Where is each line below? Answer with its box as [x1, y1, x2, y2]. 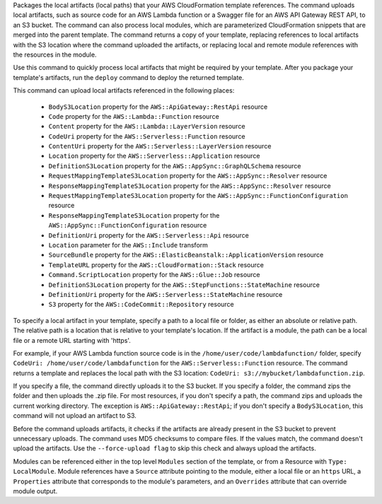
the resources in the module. [13, 50, 97, 59]
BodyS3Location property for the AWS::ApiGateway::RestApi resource [48, 102, 268, 111]
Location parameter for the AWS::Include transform [48, 240, 209, 249]
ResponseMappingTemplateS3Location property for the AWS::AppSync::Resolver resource [48, 181, 332, 190]
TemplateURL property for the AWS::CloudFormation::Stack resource [48, 260, 265, 269]
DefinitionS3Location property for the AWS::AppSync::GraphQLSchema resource [48, 161, 301, 170]
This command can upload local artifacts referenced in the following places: [13, 86, 235, 95]
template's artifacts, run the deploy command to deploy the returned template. [13, 73, 244, 81]
